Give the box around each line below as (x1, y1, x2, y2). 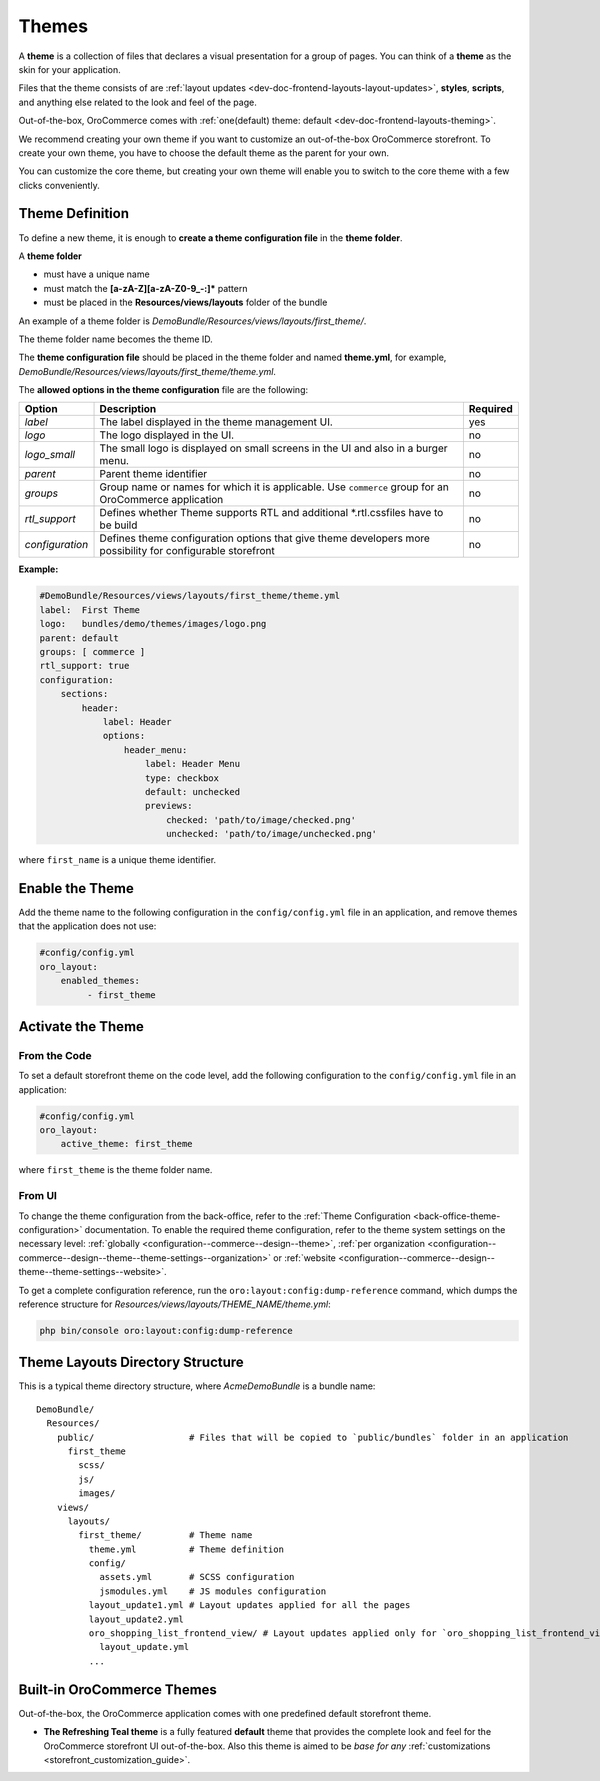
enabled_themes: (60, 975, 140, 987)
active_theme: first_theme (60, 1138, 194, 1150)
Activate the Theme (18, 1018, 145, 1035)
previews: (145, 800, 194, 812)
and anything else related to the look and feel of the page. (18, 96, 257, 108)
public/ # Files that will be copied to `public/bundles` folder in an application (56, 1431, 569, 1443)
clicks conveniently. (18, 179, 100, 191)
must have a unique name (43, 268, 150, 280)
